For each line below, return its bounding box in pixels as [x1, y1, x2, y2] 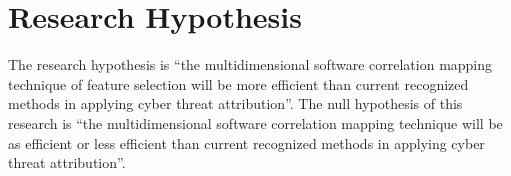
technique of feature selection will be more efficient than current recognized [8, 73, 469, 94]
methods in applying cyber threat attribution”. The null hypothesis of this [8, 93, 463, 114]
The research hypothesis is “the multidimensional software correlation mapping [8, 54, 493, 75]
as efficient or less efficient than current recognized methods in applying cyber [8, 132, 485, 153]
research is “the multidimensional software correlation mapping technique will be [8, 112, 503, 133]
